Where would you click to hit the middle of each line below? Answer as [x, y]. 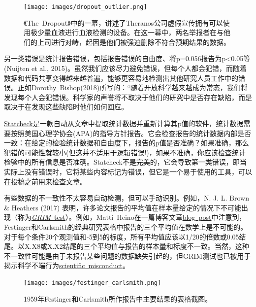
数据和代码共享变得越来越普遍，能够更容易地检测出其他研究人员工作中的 [121, 78]
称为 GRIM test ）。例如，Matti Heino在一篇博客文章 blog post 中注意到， [132, 217]
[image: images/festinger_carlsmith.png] [93, 283]
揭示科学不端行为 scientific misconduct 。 [67, 265]
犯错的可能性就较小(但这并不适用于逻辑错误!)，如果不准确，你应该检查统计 [125, 152]
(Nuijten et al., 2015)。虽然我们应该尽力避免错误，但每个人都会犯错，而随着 [126, 68]
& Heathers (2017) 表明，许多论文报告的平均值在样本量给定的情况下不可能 [123, 207]
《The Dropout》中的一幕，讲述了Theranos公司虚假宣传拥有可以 [123, 22]
